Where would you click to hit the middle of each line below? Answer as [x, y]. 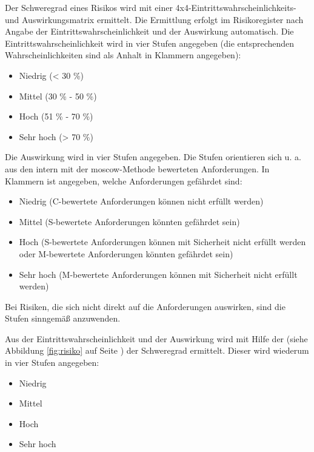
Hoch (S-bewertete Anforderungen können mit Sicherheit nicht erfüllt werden [162, 242]
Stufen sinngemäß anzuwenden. [63, 318]
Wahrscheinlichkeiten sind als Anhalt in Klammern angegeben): [123, 55]
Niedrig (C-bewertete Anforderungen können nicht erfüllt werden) [141, 201]
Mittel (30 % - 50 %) [58, 96]
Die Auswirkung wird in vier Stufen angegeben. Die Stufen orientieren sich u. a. [153, 157]
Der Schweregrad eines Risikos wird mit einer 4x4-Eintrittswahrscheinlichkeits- [151, 7]
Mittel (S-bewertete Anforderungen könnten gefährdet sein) [129, 221]
